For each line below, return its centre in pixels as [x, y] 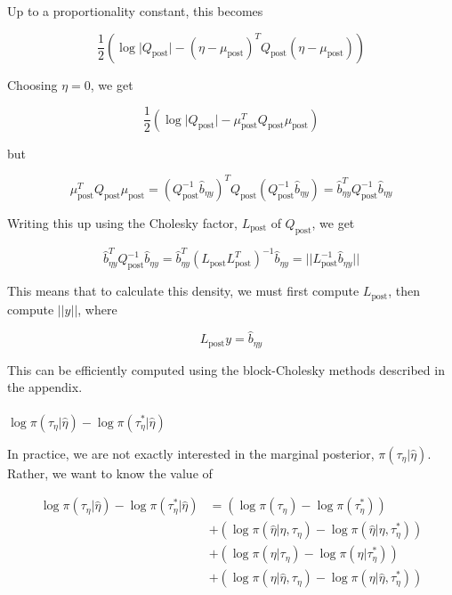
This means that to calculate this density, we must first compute [183, 291]
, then [404, 291]
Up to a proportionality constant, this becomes [135, 11]
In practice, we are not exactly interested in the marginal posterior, [191, 453]
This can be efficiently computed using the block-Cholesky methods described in [226, 369]
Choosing [32, 84]
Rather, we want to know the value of [110, 473]
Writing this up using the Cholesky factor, [122, 222]
